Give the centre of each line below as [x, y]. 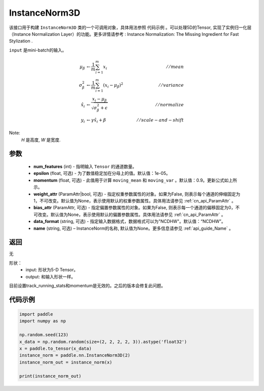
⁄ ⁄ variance [172, 85]
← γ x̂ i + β [96, 121]
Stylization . [21, 41]
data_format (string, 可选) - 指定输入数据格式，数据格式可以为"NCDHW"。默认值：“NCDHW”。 [130, 221]
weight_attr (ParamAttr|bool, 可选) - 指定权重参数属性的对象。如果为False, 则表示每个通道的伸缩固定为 [137, 194]
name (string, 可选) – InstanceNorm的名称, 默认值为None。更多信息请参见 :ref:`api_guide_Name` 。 [133, 228]
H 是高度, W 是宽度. [41, 140]
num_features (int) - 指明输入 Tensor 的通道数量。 [85, 167]
